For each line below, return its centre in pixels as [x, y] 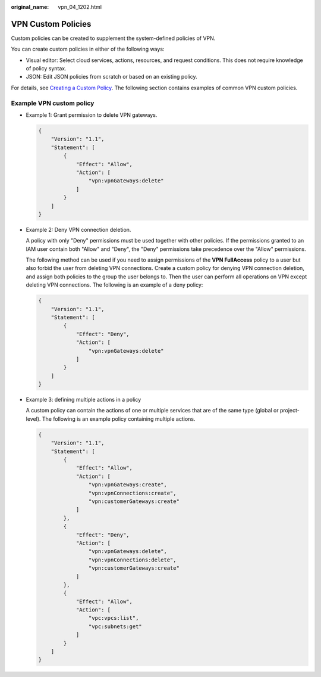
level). [33, 419]
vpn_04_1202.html [80, 7]
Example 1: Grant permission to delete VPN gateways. [92, 115]
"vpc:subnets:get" [115, 626]
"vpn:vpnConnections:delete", [132, 560]
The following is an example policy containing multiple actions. [119, 419]
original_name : [30, 7]
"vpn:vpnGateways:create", [128, 485]
